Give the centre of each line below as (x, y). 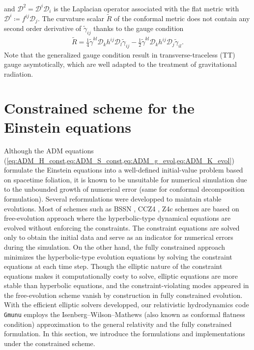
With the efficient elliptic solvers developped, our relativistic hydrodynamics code (127, 305)
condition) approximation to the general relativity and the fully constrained (118, 324)
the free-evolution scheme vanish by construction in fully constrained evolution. (123, 295)
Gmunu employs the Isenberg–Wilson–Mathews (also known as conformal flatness (125, 314)
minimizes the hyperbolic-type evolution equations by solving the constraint (118, 256)
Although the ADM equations (49, 150)
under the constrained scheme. (50, 343)
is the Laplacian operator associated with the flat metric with (146, 8)
